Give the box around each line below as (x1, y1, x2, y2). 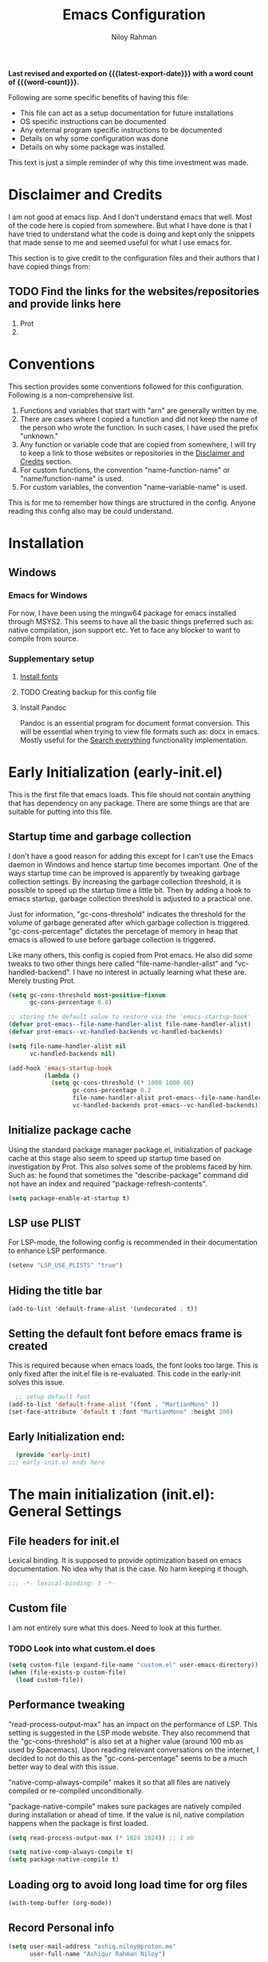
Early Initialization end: (8, 1430, 125, 1443)
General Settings (8, 1503, 122, 1521)
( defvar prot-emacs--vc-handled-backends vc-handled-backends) (8, 1028, 223, 1036)
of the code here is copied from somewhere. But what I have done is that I (8, 220, 252, 230)
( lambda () (43, 1071, 81, 1079)
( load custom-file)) (15, 1676, 84, 1684)
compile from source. (8, 634, 79, 643)
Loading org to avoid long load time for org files (8, 1878, 248, 1892)
